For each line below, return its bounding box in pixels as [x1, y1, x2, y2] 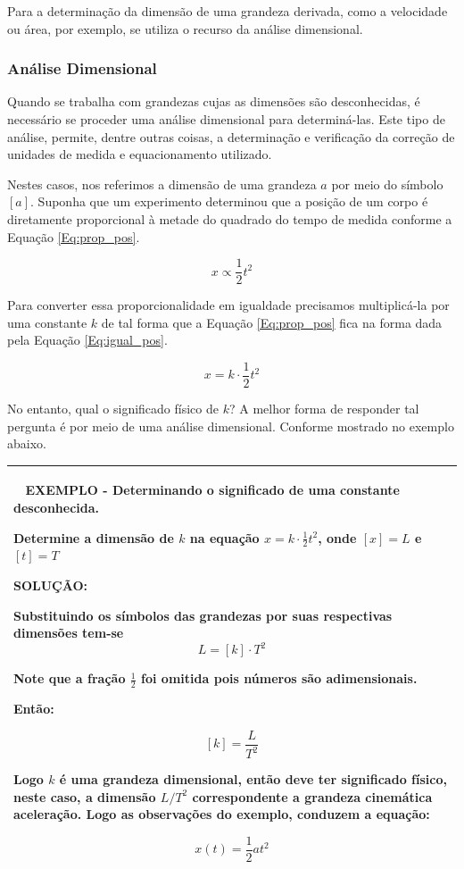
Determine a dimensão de [13, 528, 174, 547]
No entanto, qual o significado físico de [7, 399, 219, 418]
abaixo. [7, 434, 46, 453]
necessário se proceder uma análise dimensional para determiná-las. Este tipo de [7, 110, 445, 128]
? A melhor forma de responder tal [228, 399, 419, 418]
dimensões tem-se [13, 623, 124, 642]
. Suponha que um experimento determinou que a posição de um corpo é [30, 192, 428, 211]
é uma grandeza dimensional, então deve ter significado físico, [59, 770, 447, 789]
